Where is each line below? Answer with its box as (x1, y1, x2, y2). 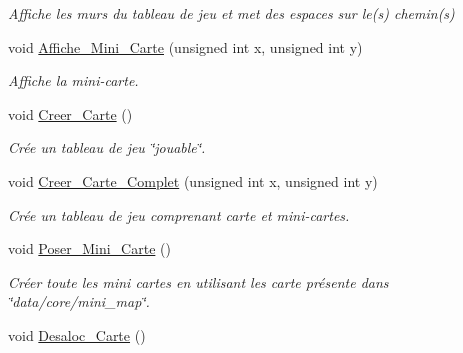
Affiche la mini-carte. (8, 70, 139, 91)
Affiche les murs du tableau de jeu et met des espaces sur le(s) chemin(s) (8, 3, 455, 23)
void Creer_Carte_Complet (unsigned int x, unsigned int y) (8, 170, 378, 191)
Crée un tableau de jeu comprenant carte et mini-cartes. (8, 204, 350, 225)
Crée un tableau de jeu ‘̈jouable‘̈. (8, 137, 206, 158)
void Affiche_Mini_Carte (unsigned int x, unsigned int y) (8, 36, 363, 57)
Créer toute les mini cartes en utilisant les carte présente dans (8, 271, 389, 292)
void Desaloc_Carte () (8, 324, 146, 345)
